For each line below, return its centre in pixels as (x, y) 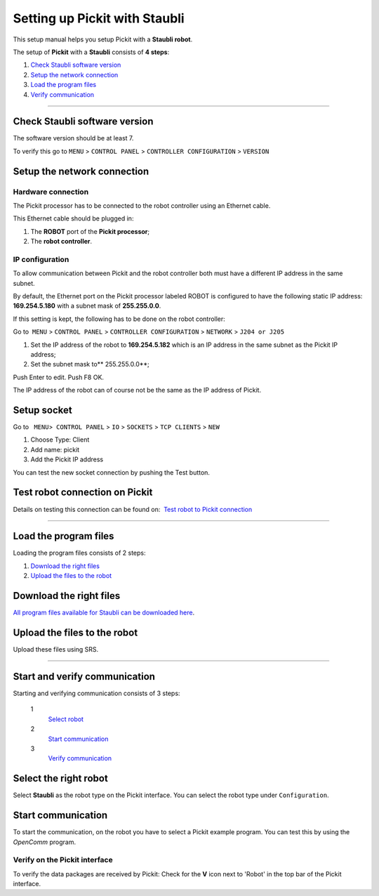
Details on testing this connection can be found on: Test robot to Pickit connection (133, 509)
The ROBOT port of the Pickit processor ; (90, 231)
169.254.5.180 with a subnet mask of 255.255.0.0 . (87, 306)
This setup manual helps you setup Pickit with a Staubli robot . (103, 39)
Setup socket (43, 410)
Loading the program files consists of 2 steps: (79, 553)
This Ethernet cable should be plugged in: (73, 218)
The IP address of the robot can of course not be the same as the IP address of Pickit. (137, 390)
